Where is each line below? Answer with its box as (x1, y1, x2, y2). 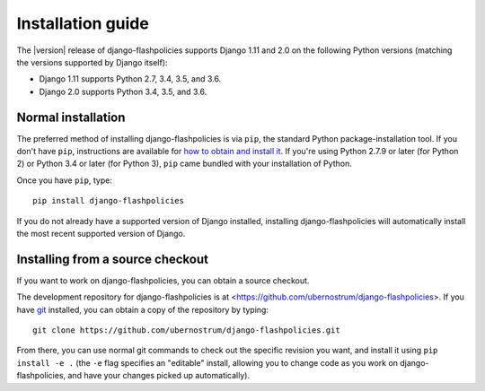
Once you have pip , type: (16, 175, 112, 186)
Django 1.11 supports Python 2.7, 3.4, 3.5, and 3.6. (39, 74, 222, 84)
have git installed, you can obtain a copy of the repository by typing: (16, 304, 269, 315)
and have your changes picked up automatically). (67, 370, 251, 381)
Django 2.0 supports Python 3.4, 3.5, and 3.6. (39, 86, 207, 97)
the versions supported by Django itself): (16, 56, 168, 67)
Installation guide (16, 13, 150, 33)
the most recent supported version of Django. (16, 228, 186, 239)
